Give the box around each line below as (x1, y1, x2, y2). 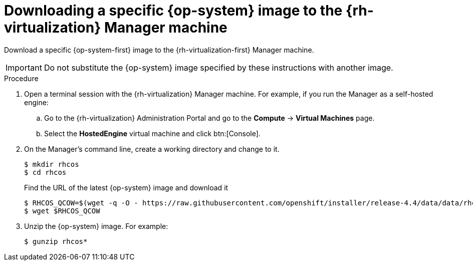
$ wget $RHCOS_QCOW (24, 206, 100, 215)
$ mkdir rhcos (24, 160, 79, 168)
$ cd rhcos (24, 168, 67, 176)
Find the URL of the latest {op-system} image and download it (24, 183, 228, 192)
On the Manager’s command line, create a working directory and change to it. (24, 144, 280, 153)
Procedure (4, 74, 39, 83)
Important (6, 62, 42, 73)
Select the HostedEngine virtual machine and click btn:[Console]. (44, 129, 261, 138)
